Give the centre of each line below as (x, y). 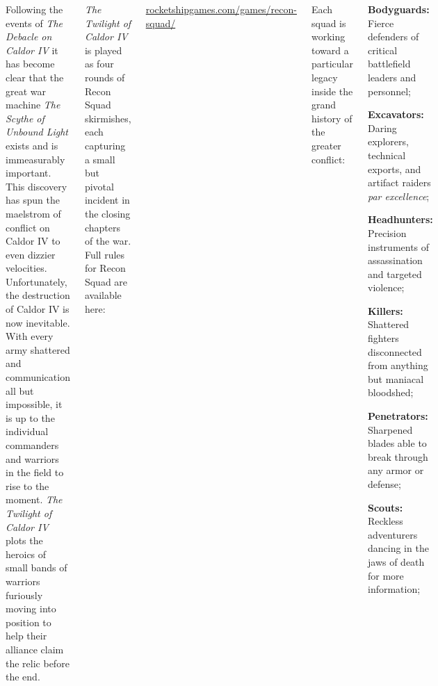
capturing (105, 145)
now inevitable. (38, 322)
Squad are (106, 281)
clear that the (35, 77)
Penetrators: (398, 416)
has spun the (33, 200)
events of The (34, 23)
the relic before (38, 663)
